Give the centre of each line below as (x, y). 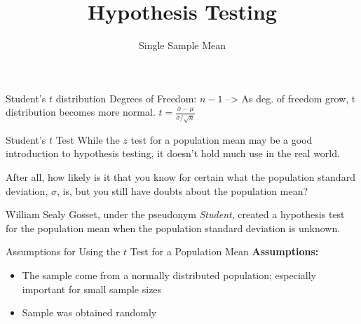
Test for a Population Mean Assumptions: (224, 251)
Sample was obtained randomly (89, 312)
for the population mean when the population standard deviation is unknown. (173, 228)
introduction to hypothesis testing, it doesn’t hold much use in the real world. (173, 153)
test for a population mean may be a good (222, 139)
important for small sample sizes (92, 289)
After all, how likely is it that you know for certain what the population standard (180, 176)
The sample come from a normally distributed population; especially (169, 275)
